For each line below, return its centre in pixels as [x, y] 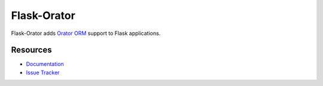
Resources [31, 50]
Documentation [45, 64]
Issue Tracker [43, 72]
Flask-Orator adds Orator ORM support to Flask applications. [86, 33]
